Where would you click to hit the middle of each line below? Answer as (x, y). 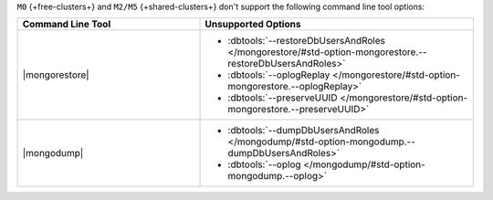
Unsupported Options (253, 25)
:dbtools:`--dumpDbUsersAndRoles (304, 131)
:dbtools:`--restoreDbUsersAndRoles (306, 41)
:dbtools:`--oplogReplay (279, 75)
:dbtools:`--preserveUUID (283, 98)
